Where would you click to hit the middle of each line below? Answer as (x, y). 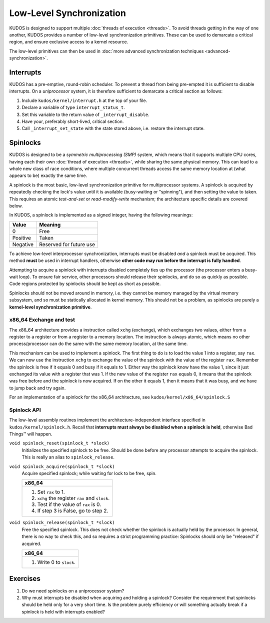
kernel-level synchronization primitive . (50, 307)
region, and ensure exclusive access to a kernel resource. (69, 42)
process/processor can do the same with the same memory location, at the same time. (98, 344)
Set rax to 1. (51, 492)
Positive (21, 237)
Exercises (25, 579)
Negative (23, 244)
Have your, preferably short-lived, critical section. (73, 121)
